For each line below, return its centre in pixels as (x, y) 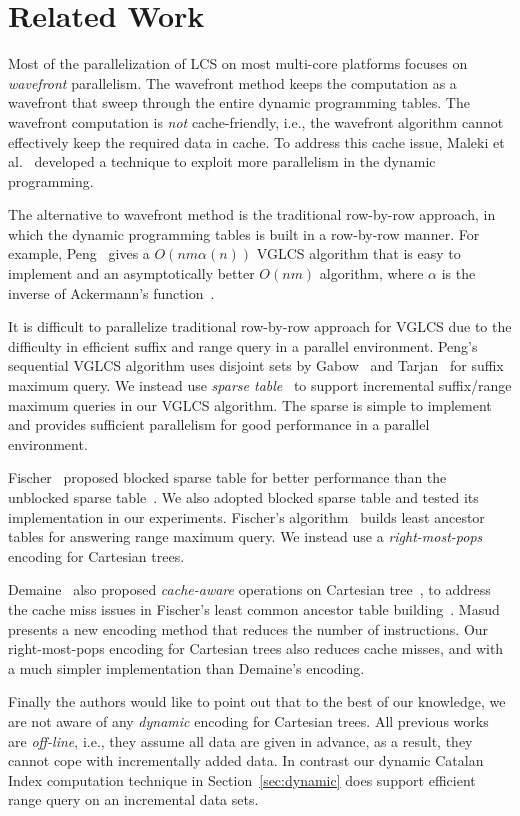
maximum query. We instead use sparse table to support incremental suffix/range (260, 385)
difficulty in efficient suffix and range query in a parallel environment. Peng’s (243, 345)
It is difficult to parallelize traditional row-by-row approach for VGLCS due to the (260, 326)
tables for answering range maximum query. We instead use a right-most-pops (245, 536)
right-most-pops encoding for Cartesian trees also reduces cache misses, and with (256, 648)
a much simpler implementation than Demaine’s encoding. (186, 667)
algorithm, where (371, 273)
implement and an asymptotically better (131, 273)
